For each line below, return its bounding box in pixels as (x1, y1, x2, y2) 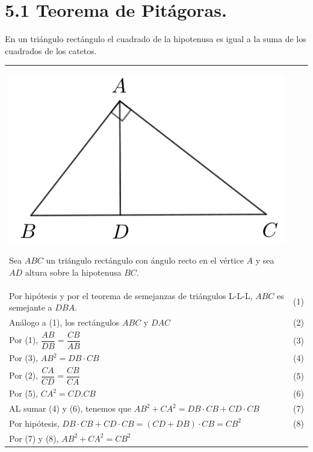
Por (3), (9, 351, 39, 364)
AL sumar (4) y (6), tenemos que (9, 402, 131, 415)
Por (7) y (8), (9, 432, 59, 444)
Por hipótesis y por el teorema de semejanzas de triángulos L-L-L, (9, 289, 253, 302)
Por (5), (9, 387, 39, 400)
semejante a (9, 301, 52, 314)
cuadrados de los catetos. (5, 44, 97, 57)
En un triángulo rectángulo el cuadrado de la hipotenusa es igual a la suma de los (5, 33, 306, 45)
